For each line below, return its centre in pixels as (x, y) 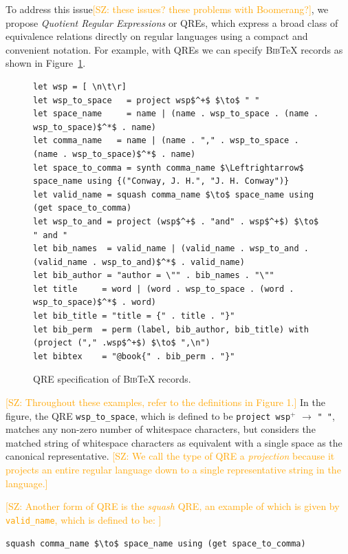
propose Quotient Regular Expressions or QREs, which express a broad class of (172, 22)
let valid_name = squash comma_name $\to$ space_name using (174, 194)
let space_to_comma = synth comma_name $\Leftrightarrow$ (168, 168)
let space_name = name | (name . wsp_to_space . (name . (176, 114)
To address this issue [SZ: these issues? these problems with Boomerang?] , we (167, 9)
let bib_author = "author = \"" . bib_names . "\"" (154, 276)
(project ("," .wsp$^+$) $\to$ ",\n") (122, 343)
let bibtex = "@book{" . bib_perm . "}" (134, 356)
